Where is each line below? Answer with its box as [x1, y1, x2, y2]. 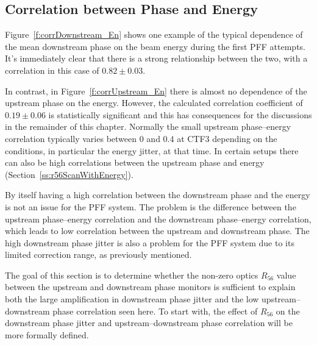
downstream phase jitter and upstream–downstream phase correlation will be [5, 316, 293, 329]
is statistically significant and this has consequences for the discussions [48, 108, 312, 121]
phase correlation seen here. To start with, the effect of [52, 304, 258, 317]
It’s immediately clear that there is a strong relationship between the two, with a [5, 52, 308, 65]
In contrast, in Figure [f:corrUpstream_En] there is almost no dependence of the [5, 84, 307, 97]
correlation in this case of [5, 63, 99, 76]
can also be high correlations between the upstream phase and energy [5, 156, 265, 169]
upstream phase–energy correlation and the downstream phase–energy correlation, [5, 212, 312, 225]
